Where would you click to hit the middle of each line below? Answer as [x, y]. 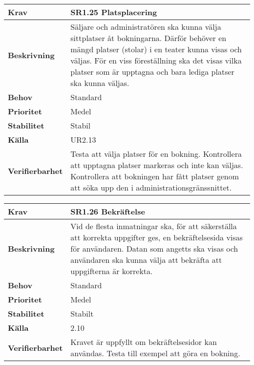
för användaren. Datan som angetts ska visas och [154, 248]
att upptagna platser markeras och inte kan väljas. [157, 165]
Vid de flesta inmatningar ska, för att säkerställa [154, 226]
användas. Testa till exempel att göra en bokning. [155, 353]
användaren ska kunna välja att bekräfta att [146, 260]
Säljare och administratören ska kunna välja [146, 27]
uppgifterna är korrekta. [112, 271]
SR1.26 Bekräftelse [108, 211]
